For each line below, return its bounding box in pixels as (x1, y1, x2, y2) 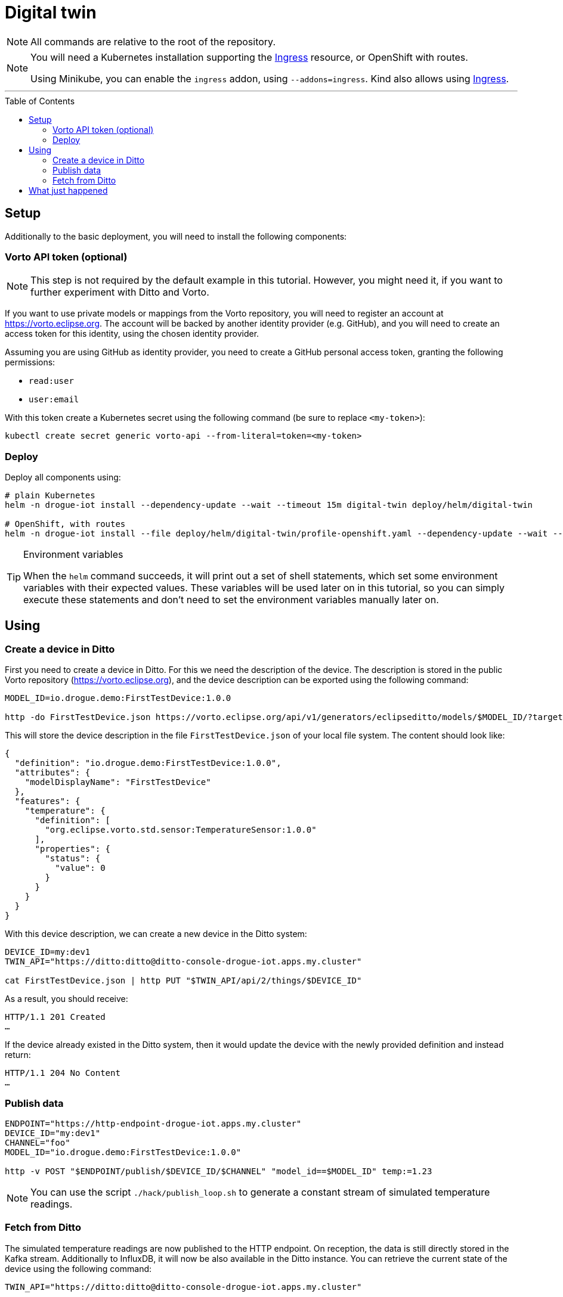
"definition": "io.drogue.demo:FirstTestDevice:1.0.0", (14, 758, 281, 768)
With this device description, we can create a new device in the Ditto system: (5, 929, 307, 939)
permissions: (5, 357, 55, 368)
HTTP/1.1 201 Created (5, 1012, 106, 1022)
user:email (29, 395, 79, 405)
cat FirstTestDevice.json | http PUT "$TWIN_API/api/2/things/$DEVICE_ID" (5, 976, 362, 986)
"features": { (14, 796, 81, 806)
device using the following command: (5, 1263, 152, 1274)
